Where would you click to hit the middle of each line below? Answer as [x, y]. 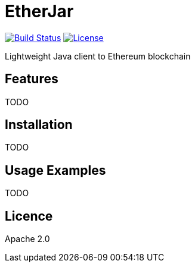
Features [32, 79]
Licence [29, 216]
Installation [39, 125]
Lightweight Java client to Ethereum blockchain [98, 56]
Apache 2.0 [27, 239]
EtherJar [39, 11]
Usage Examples [55, 170]
